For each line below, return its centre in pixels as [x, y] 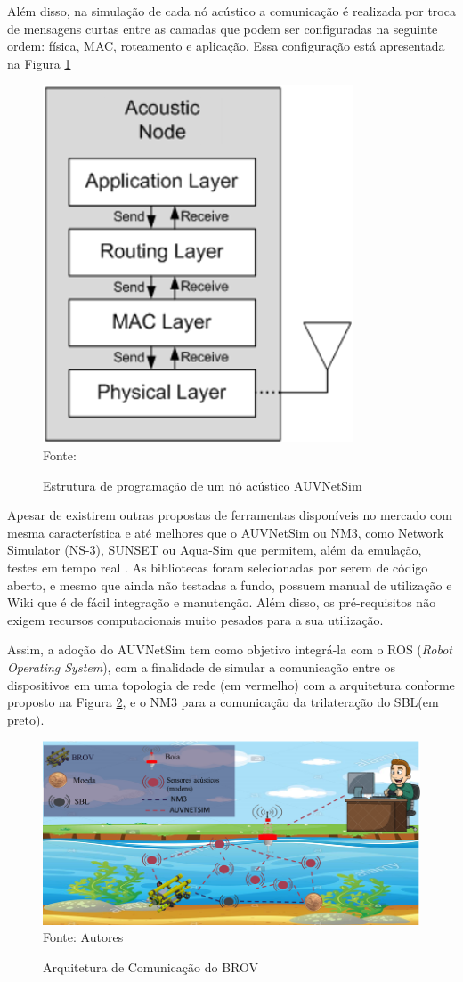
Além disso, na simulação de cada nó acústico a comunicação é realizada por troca [231, 11]
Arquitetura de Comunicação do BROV [150, 966]
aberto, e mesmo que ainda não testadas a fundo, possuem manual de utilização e [230, 584]
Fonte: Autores [83, 937]
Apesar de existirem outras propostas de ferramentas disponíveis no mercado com [230, 515]
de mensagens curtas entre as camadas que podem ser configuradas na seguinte [223, 28]
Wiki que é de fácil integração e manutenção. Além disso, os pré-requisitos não [222, 602]
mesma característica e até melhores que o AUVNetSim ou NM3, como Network [226, 532]
